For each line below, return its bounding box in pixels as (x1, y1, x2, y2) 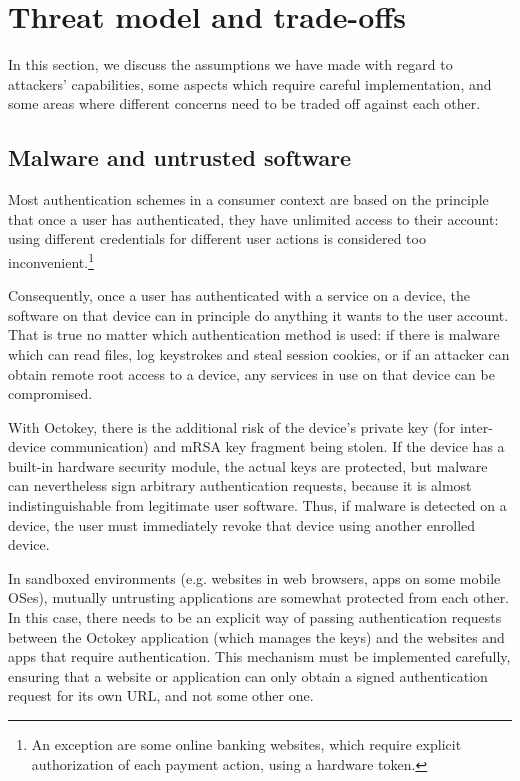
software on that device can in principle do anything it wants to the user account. (8, 304, 509, 325)
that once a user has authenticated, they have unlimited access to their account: (8, 208, 499, 229)
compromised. (8, 383, 93, 404)
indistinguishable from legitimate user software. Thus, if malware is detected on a (8, 495, 507, 516)
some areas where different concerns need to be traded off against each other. (8, 93, 481, 114)
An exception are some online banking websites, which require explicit (31, 734, 462, 755)
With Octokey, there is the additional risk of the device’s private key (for (8, 416, 456, 437)
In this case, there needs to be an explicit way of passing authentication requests (8, 607, 502, 628)
